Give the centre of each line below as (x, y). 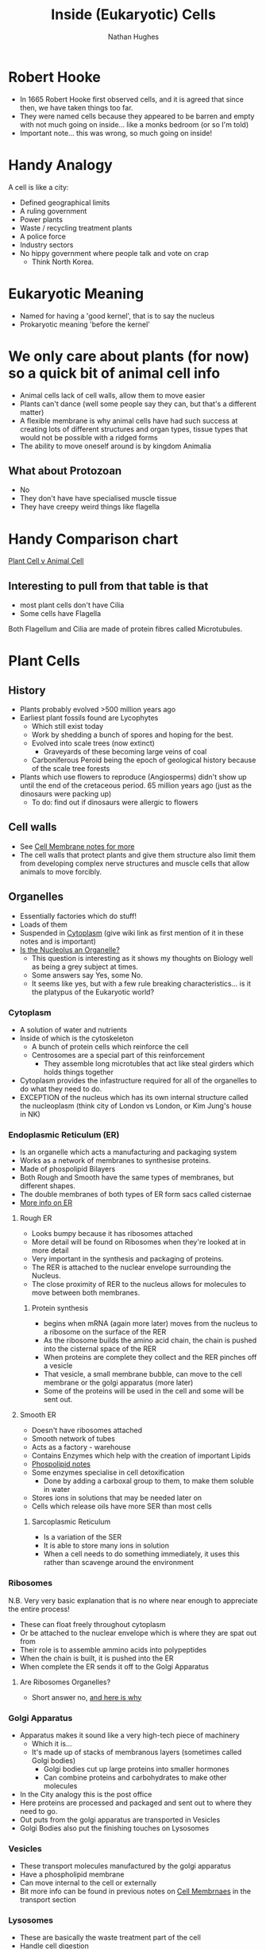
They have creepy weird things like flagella (90, 507)
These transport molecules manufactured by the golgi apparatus (125, 1866)
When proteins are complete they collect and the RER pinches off (150, 1358)
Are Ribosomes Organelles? (65, 1682)
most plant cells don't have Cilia (72, 605)
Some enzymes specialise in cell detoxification (108, 1473)
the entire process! (39, 1609)
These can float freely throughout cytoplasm (93, 1624)
